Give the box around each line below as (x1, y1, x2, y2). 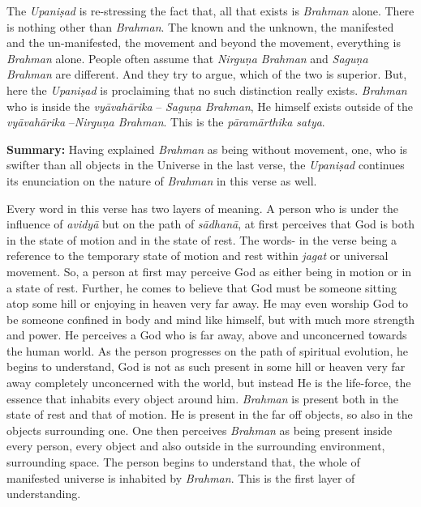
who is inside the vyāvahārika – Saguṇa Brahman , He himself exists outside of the (6, 97, 413, 114)
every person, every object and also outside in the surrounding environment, (6, 437, 385, 454)
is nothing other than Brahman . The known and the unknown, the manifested (6, 18, 394, 35)
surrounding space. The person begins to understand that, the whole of (6, 454, 360, 471)
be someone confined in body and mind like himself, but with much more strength (6, 310, 415, 327)
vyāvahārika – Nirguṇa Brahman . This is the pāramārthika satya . (6, 113, 325, 130)
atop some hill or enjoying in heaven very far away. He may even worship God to (6, 295, 409, 312)
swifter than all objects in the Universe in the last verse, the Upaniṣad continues (6, 156, 405, 173)
